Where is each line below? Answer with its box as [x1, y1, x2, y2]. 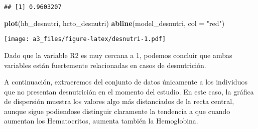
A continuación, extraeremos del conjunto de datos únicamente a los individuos [4, 76, 247, 87]
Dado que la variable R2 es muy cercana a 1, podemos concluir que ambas [4, 49, 232, 60]
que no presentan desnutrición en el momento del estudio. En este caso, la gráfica [4, 86, 254, 96]
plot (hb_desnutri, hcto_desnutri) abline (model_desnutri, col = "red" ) [4, 17, 225, 28]
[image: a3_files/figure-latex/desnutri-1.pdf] [4, 35, 166, 43]
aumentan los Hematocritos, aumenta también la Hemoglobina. [4, 115, 198, 126]
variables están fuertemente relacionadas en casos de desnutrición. [4, 59, 206, 70]
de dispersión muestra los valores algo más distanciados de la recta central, [4, 96, 234, 106]
